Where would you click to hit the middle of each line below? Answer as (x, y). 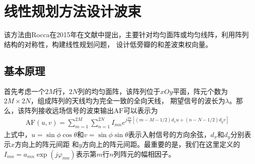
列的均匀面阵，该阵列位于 (119, 91)
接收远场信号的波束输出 (76, 110)
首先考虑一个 (25, 91)
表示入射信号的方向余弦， (169, 134)
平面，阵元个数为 (200, 91)
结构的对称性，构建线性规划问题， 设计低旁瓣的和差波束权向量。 (108, 44)
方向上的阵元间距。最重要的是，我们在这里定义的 (161, 144)
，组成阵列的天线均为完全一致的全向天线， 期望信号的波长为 (128, 101)
